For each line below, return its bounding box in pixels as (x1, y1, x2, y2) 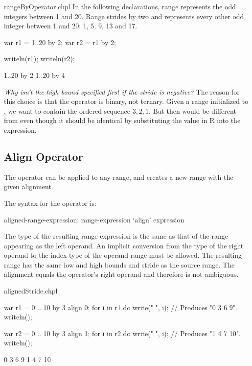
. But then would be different (149, 105, 236, 116)
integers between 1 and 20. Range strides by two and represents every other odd (4, 11, 244, 21)
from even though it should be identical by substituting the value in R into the (4, 115, 241, 125)
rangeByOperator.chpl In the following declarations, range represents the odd (4, 1, 236, 11)
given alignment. (4, 181, 53, 192)
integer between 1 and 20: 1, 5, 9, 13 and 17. (4, 21, 137, 31)
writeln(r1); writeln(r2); (4, 53, 75, 64)
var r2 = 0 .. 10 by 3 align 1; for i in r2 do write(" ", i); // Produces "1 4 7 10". (4, 328, 241, 338)
